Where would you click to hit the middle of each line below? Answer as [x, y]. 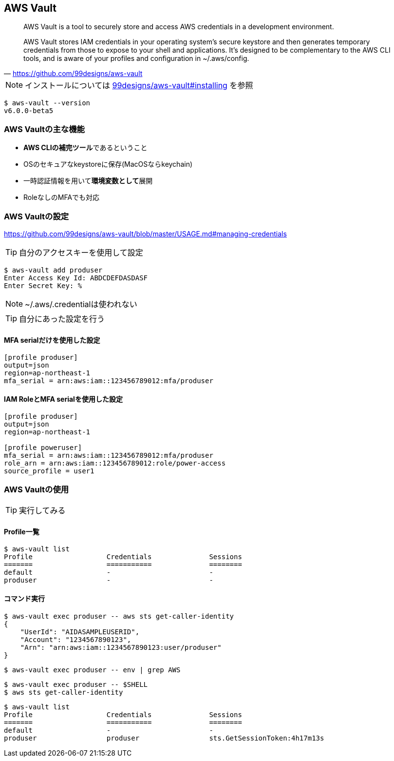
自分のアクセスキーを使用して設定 [81, 252]
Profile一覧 [22, 531]
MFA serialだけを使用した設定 [52, 340]
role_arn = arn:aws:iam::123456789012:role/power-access [115, 463]
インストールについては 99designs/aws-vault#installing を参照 [139, 86]
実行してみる [42, 511]
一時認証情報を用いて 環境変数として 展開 [88, 181]
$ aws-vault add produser [53, 270]
